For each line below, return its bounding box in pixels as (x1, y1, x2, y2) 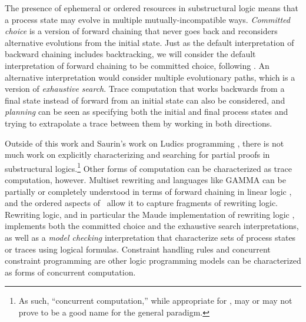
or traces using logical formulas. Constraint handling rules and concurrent (5, 243, 271, 255)
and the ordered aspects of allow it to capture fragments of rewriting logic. (5, 197, 278, 209)
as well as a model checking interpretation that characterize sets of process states (5, 231, 296, 243)
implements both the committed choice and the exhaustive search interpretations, (5, 220, 299, 232)
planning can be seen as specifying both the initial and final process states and (5, 105, 288, 118)
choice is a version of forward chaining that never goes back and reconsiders (5, 25, 278, 37)
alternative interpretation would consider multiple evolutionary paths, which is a (5, 71, 295, 83)
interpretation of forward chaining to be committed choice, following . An (5, 59, 270, 71)
